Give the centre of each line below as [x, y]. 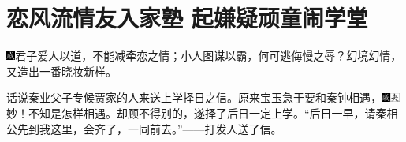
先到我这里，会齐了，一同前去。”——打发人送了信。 [149, 128]
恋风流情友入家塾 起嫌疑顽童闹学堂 [187, 18]
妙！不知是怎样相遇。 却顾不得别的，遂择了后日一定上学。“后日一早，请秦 [197, 112]
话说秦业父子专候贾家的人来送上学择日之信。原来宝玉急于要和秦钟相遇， [194, 97]
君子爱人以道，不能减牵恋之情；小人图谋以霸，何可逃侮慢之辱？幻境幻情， [209, 56]
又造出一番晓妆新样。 [61, 71]
